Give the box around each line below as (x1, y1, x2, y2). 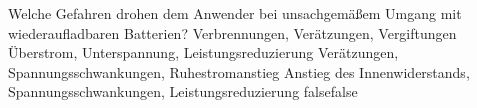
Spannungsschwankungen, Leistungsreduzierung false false (8, 81, 358, 102)
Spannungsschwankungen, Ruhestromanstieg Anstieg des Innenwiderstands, (8, 61, 470, 82)
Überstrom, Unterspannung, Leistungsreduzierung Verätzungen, (8, 42, 399, 63)
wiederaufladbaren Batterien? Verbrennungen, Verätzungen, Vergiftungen (8, 22, 457, 43)
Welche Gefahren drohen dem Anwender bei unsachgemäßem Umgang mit (8, 3, 462, 23)
